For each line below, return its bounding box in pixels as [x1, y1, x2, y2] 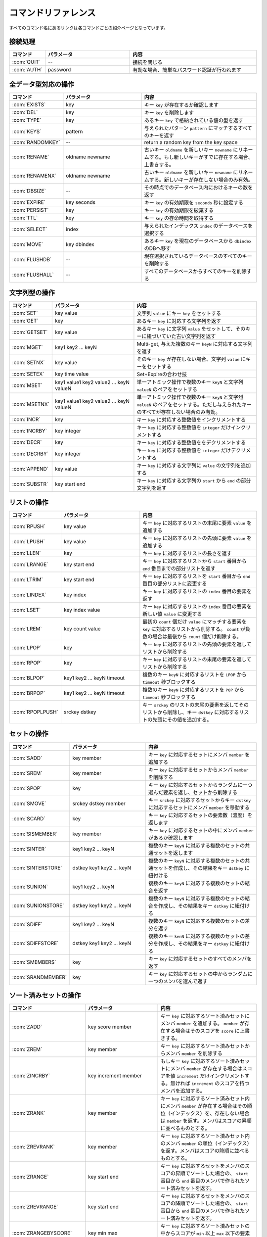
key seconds [66, 198, 96, 205]
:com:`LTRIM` [12, 576, 43, 583]
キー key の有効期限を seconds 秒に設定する [144, 199, 243, 206]
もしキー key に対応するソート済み [160, 1058, 240, 1065]
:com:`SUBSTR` [12, 480, 48, 487]
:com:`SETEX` [12, 371, 44, 378]
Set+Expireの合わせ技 [136, 371, 187, 378]
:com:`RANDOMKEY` [12, 139, 60, 145]
